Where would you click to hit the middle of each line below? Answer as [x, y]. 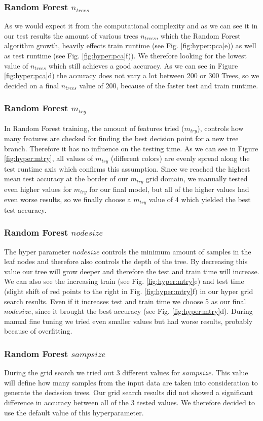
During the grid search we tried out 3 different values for [92, 373]
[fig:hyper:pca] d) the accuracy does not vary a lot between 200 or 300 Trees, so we [132, 75]
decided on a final [32, 85]
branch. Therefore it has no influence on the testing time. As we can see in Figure [131, 148]
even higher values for [38, 189]
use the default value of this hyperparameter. [74, 412]
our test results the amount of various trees [71, 35]
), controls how [220, 128]
